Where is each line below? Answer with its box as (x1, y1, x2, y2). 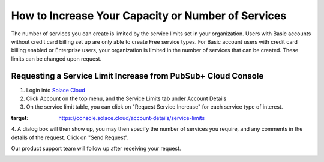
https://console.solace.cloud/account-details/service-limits (58, 114, 205, 121)
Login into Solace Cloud (26, 86, 85, 94)
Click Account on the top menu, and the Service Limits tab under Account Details (26, 95, 227, 102)
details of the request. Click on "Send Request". (11, 134, 129, 141)
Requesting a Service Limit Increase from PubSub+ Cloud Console (11, 71, 264, 81)
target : (11, 114, 29, 121)
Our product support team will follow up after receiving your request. (11, 145, 181, 152)
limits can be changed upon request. (11, 55, 102, 62)
